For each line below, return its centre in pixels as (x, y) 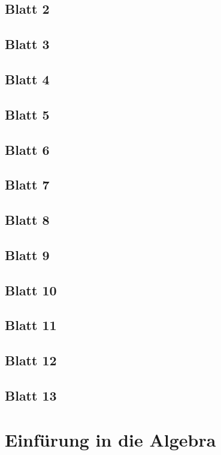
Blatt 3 (27, 44)
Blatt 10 (31, 290)
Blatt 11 (31, 325)
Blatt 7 (27, 184)
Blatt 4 (27, 79)
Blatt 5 (27, 114)
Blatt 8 (27, 220)
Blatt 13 (31, 395)
